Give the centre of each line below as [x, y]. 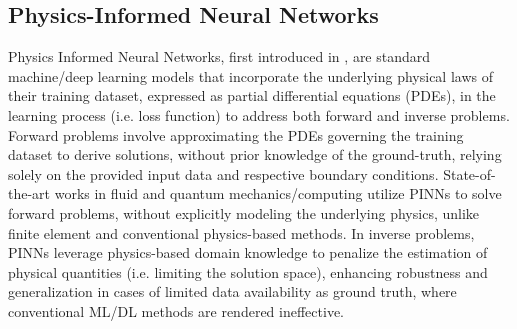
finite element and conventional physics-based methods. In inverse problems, [241, 232]
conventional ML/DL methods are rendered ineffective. [176, 310]
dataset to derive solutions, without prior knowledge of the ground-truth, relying [255, 154]
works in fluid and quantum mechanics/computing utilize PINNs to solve [278, 193]
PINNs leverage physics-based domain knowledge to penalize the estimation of [248, 252]
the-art [29, 193]
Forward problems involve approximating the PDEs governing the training [236, 134]
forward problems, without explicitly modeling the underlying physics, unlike [244, 212]
